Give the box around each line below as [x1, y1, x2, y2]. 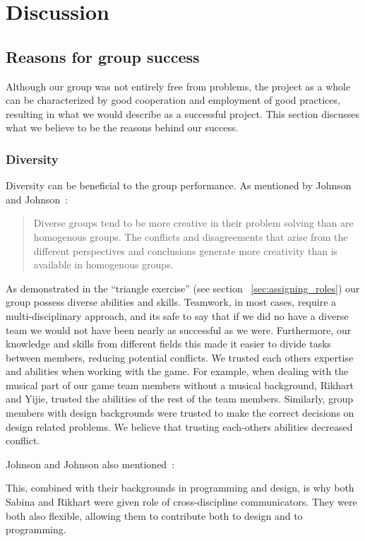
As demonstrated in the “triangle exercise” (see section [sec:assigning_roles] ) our [6, 280, 360, 295]
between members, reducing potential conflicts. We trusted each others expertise [6, 350, 354, 364]
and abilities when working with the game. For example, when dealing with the [6, 364, 349, 379]
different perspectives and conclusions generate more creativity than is [33, 243, 338, 258]
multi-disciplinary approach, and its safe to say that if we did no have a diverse [6, 308, 349, 323]
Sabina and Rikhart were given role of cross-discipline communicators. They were [6, 494, 357, 509]
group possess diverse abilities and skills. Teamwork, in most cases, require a [6, 295, 337, 309]
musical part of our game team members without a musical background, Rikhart [6, 377, 354, 392]
